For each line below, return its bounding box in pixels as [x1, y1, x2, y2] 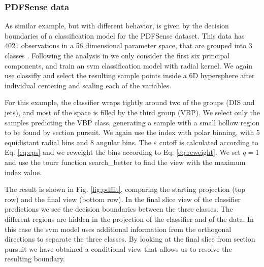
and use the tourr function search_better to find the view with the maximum [5, 156, 246, 167]
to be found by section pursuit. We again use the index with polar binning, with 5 [5, 127, 260, 138]
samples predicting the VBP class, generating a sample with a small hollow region [5, 117, 260, 127]
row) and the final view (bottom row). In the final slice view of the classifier [5, 193, 241, 204]
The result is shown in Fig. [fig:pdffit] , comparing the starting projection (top [5, 184, 245, 194]
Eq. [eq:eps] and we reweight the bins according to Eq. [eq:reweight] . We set [5, 147, 241, 157]
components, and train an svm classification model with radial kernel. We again [5, 60, 253, 71]
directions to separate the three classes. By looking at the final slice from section [5, 233, 255, 244]
